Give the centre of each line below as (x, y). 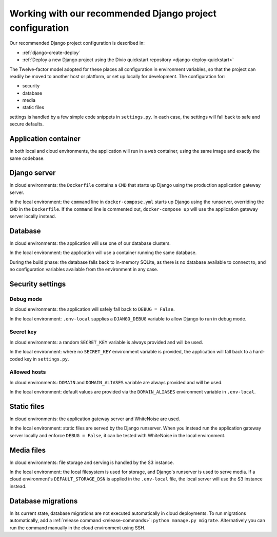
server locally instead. (33, 217)
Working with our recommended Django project (113, 13)
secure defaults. (27, 124)
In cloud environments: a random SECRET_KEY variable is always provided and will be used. (106, 342)
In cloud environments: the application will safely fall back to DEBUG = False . (92, 309)
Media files (28, 450)
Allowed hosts (28, 372)
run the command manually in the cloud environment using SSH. (77, 528)
